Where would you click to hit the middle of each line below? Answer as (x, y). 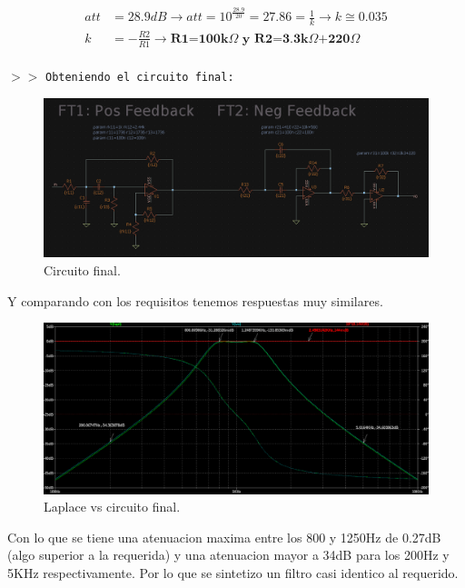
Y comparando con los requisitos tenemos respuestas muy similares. (195, 300)
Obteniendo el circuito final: (139, 78)
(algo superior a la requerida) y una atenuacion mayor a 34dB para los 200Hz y (228, 555)
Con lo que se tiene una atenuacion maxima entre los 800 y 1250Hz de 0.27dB (224, 537)
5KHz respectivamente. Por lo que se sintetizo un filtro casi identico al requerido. (233, 572)
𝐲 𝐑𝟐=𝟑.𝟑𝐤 (275, 39)
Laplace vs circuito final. (112, 507)
